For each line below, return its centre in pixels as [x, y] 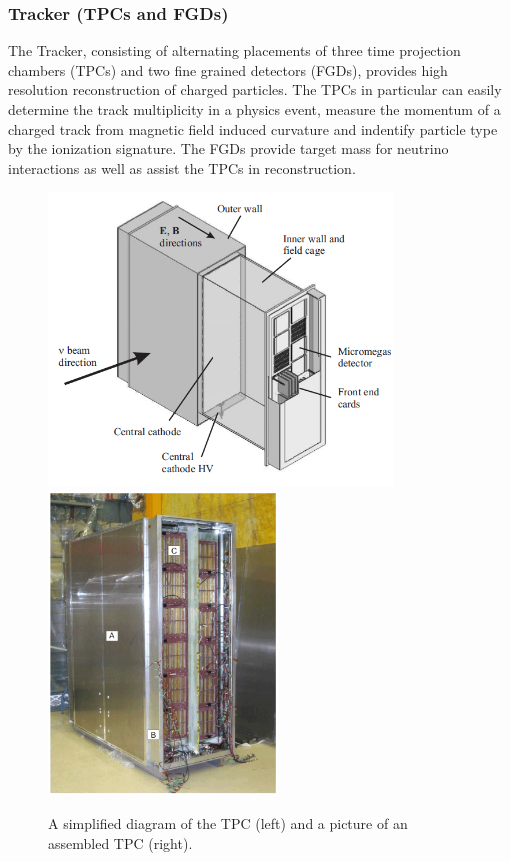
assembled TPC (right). [120, 842]
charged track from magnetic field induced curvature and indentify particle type [253, 128]
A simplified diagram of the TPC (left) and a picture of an [228, 823]
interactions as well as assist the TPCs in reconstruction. [182, 167]
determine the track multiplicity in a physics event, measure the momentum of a [254, 109]
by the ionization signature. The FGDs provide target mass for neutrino [228, 148]
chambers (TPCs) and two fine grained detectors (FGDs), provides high [228, 69]
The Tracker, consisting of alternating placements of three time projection [234, 50]
